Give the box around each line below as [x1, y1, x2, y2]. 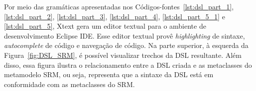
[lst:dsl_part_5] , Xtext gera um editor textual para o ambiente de [4, 21, 206, 31]
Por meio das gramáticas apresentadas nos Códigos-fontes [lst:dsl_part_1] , [4, 1, 234, 11]
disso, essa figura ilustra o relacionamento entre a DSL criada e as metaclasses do [4, 59, 252, 70]
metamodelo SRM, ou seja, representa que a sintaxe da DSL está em [4, 69, 214, 80]
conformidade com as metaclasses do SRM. [4, 79, 135, 89]
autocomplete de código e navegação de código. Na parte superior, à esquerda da [4, 40, 249, 50]
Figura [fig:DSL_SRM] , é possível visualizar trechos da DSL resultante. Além [4, 49, 242, 60]
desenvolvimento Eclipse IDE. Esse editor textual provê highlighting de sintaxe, [4, 30, 245, 41]
